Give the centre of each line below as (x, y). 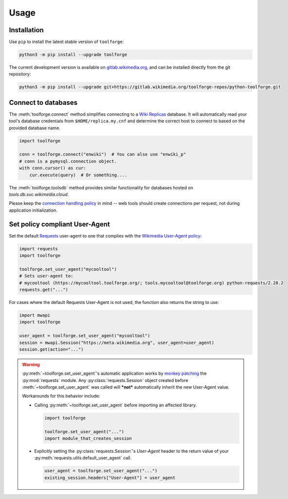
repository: (20, 74)
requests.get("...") (44, 290)
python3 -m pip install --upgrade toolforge (73, 55)
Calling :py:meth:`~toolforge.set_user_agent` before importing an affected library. (116, 405)
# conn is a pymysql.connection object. (68, 161)
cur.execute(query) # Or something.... (78, 175)
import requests (39, 249)
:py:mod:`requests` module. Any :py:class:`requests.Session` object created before (105, 380)
